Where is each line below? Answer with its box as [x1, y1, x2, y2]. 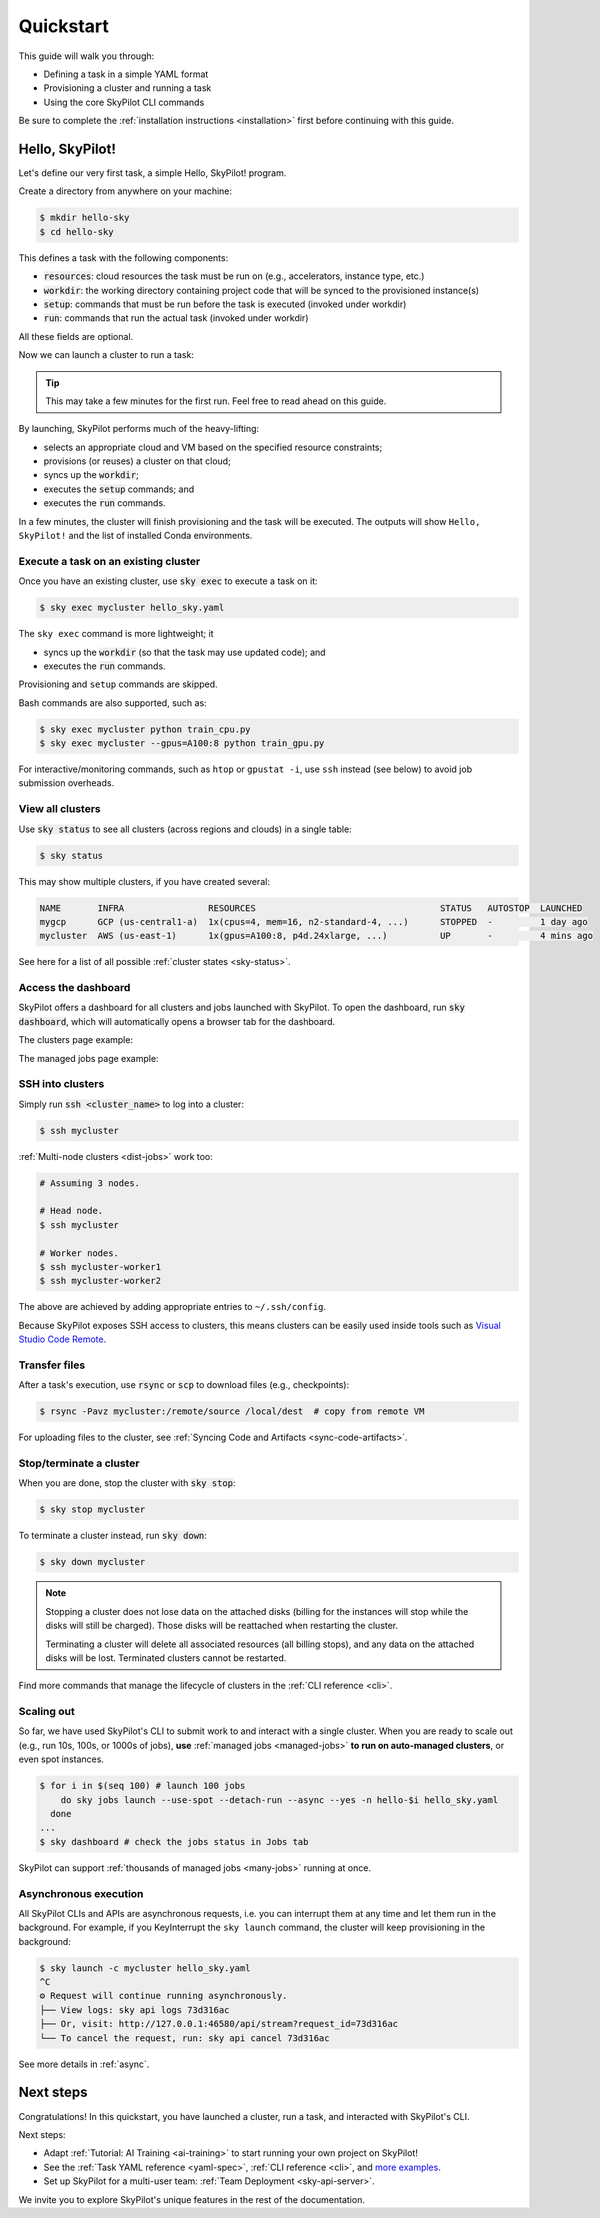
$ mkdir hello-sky [39, 212, 130, 224]
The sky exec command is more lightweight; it [18, 628, 214, 640]
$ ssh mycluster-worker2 [39, 1275, 162, 1287]
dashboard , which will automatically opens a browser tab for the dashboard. [18, 1015, 336, 1027]
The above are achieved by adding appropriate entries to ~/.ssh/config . [18, 1301, 327, 1313]
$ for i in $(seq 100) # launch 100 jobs [39, 1780, 246, 1792]
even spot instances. [18, 1753, 105, 1765]
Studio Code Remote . [18, 1333, 107, 1345]
